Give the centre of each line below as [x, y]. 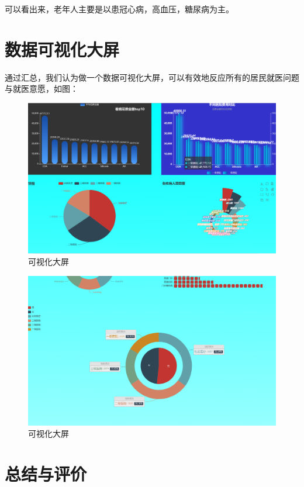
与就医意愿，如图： [42, 89]
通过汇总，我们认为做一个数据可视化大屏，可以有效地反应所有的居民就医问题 [152, 77]
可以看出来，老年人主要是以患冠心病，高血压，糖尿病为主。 [119, 9]
